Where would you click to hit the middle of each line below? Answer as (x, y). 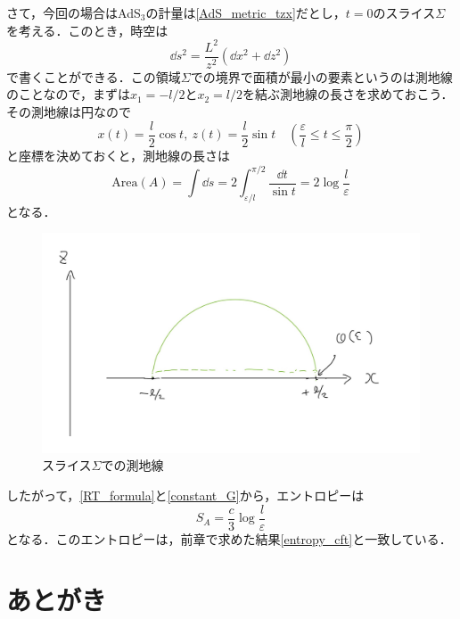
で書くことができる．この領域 (94, 76)
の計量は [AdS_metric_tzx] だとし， (246, 12)
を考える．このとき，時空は (87, 30)
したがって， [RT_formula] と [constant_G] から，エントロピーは (185, 495)
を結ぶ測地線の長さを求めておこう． (348, 94)
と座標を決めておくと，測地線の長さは (119, 155)
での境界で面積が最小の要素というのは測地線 (321, 76)
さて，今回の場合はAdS (74, 12)
